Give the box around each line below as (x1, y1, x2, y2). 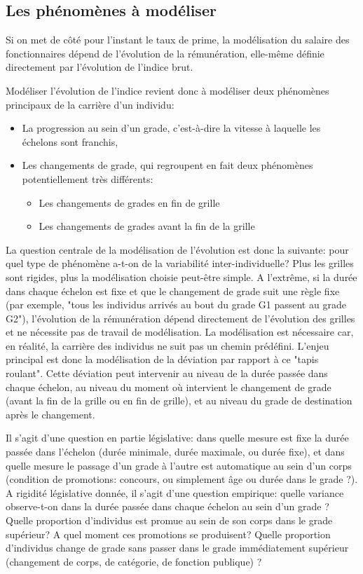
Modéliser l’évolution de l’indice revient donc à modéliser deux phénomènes (6, 83, 329, 97)
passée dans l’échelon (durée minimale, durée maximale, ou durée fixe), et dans (6, 444, 345, 459)
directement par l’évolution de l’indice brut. (6, 60, 193, 74)
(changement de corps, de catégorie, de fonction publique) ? (6, 554, 262, 568)
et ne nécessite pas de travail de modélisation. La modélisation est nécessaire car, (6, 324, 354, 339)
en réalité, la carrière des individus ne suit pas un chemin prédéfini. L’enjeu (6, 338, 329, 353)
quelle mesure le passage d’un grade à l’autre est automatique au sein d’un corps (6, 458, 352, 472)
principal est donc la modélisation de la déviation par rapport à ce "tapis (6, 352, 319, 367)
